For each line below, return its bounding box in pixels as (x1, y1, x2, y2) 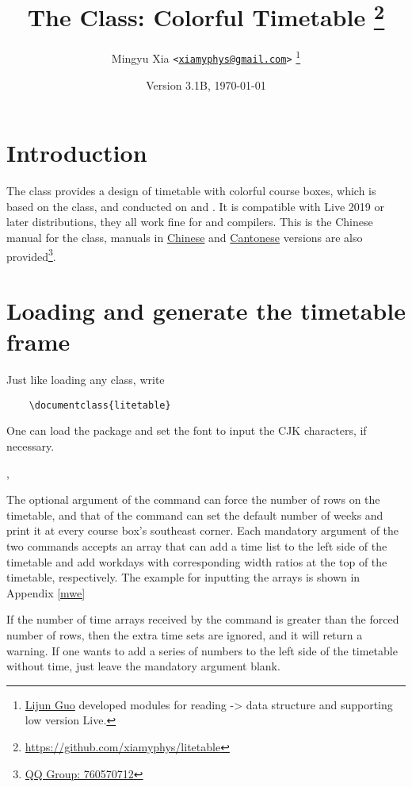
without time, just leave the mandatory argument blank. (6, 658, 280, 674)
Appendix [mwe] (6, 584, 86, 601)
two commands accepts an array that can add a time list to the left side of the (6, 538, 387, 555)
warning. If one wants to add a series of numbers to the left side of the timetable (6, 642, 398, 658)
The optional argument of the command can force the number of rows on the (6, 491, 380, 508)
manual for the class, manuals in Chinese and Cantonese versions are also (6, 229, 363, 246)
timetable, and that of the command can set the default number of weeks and (6, 506, 383, 523)
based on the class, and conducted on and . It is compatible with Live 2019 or (6, 198, 384, 214)
